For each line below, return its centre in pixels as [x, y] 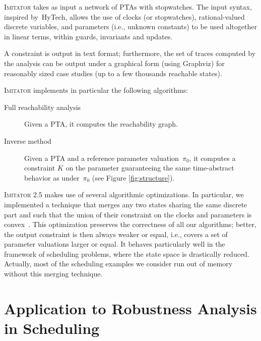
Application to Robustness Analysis [130, 308]
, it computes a [212, 158]
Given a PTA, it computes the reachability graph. [101, 124]
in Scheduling [52, 328]
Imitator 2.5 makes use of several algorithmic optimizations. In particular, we [124, 194]
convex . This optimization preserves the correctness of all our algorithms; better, [130, 224]
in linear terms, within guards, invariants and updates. [88, 36]
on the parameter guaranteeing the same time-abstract [150, 168]
